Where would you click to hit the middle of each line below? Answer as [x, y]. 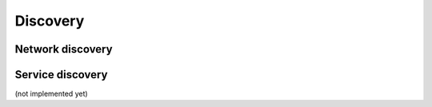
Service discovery [61, 75]
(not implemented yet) [51, 94]
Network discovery [64, 49]
